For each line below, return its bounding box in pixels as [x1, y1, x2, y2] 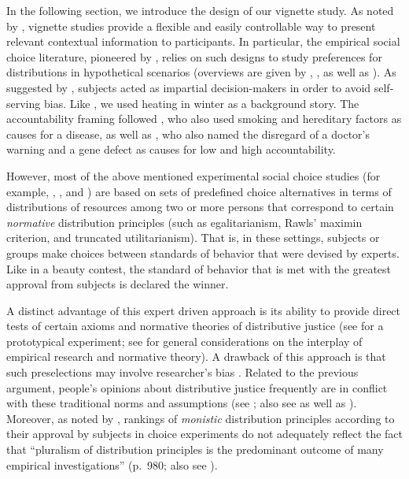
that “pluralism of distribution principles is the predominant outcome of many [6, 441, 384, 458]
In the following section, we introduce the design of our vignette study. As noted [6, 2, 394, 18]
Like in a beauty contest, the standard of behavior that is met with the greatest [6, 260, 392, 277]
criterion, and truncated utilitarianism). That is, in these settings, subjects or [6, 229, 380, 246]
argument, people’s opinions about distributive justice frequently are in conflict [6, 379, 388, 395]
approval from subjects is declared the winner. [6, 276, 229, 292]
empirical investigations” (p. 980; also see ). [6, 456, 218, 473]
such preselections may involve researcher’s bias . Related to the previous [6, 364, 359, 381]
